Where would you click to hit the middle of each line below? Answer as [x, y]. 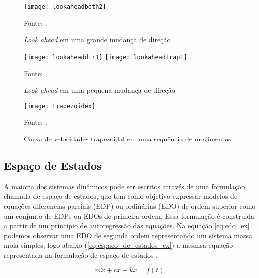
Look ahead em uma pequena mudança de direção [100, 90]
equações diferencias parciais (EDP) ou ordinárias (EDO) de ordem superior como [130, 206]
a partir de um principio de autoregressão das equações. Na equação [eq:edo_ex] [127, 225]
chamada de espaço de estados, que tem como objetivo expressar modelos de [121, 196]
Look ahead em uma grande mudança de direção [97, 40]
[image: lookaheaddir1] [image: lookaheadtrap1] [106, 57]
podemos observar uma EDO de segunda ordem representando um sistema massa [128, 235]
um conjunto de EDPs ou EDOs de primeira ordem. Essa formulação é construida [129, 215]
